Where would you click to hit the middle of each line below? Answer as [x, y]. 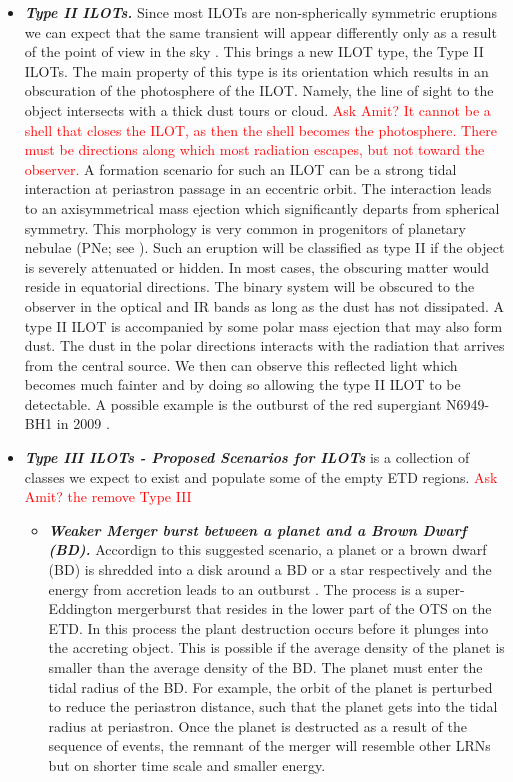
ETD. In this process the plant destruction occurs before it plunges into [268, 627]
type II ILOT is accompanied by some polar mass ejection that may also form [263, 325]
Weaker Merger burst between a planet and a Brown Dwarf [257, 529]
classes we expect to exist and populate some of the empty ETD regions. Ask [261, 476]
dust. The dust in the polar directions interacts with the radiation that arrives [264, 345]
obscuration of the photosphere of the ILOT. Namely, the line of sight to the [259, 90]
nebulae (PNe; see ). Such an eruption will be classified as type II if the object [264, 247]
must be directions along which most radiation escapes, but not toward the [254, 149]
